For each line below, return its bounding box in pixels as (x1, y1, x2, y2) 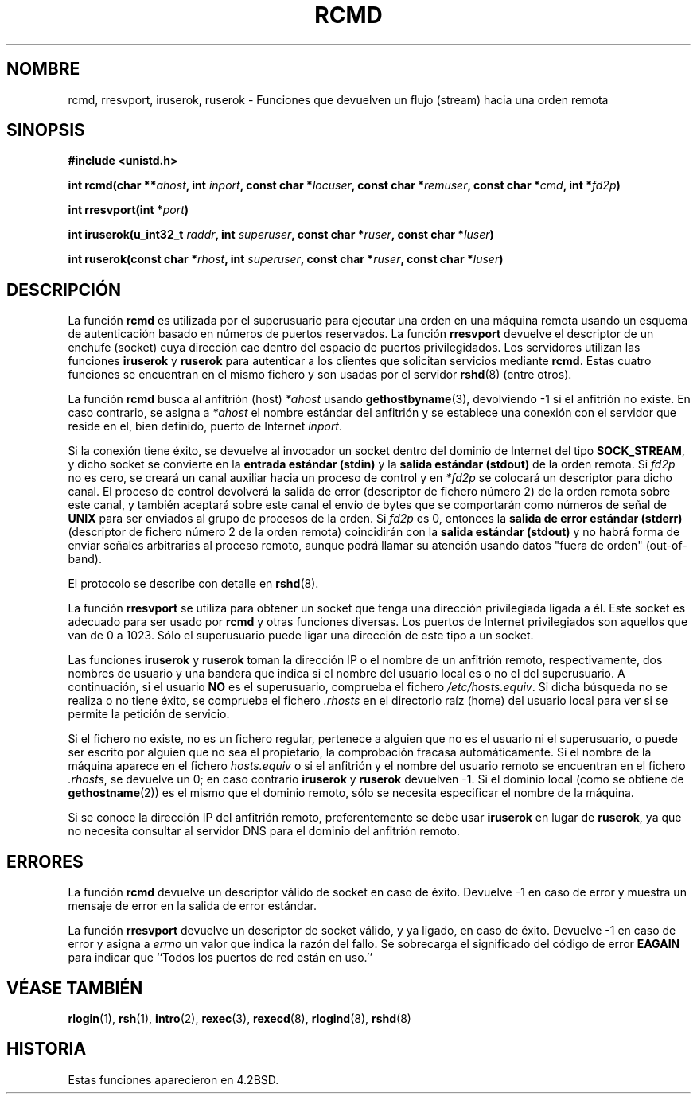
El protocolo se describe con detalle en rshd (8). (68, 577, 319, 591)
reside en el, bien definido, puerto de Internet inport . (68, 419, 343, 433)
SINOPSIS (6, 120, 85, 141)
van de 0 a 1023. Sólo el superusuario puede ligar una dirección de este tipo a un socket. (68, 628, 534, 643)
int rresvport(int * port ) (68, 203, 189, 217)
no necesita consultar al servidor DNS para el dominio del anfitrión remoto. (68, 824, 460, 838)
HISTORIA (6, 1039, 87, 1059)
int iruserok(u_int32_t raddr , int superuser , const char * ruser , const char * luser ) (68, 227, 494, 242)
